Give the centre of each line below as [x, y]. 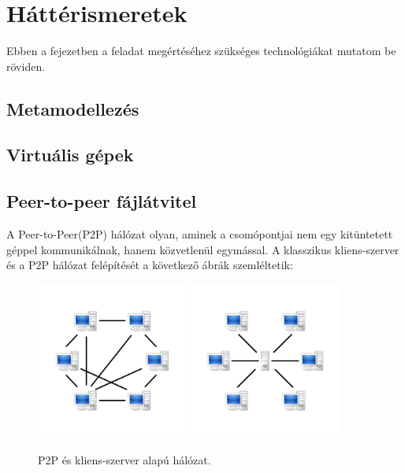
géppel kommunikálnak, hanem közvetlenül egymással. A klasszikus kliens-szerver [203, 249]
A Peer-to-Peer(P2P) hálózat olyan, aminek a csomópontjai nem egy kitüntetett [200, 234]
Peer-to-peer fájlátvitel [102, 201]
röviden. [26, 66]
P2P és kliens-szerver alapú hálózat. [124, 459]
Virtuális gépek [70, 155]
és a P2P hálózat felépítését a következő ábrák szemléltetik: [150, 265]
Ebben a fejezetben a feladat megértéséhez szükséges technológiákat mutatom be [201, 51]
